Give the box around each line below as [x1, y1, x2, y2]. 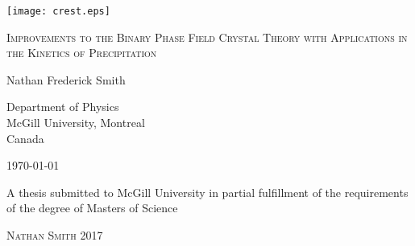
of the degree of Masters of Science [6, 199, 178, 216]
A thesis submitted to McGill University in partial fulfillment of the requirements [6, 183, 409, 200]
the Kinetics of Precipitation [6, 44, 157, 61]
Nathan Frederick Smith [6, 71, 126, 88]
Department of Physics [6, 98, 119, 115]
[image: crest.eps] [6, 6, 110, 17]
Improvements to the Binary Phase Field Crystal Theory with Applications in [6, 28, 408, 45]
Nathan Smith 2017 [6, 227, 103, 243]
